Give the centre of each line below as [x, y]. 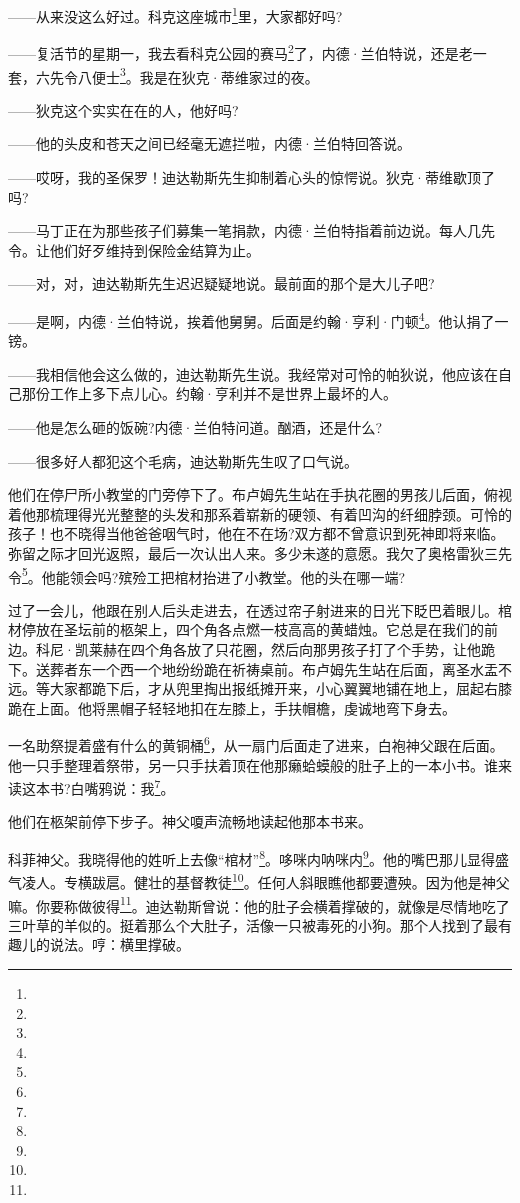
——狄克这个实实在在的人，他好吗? [123, 109]
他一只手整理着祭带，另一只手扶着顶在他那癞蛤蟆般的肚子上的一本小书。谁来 [260, 764]
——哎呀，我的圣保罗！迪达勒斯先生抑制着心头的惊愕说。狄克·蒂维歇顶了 [251, 176]
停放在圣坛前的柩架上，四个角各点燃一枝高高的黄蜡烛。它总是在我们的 [252, 629]
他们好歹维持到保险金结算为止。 [154, 249]
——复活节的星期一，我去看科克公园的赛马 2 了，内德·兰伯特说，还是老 [240, 51]
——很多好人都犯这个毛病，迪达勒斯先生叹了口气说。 [183, 460]
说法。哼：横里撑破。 [119, 944]
